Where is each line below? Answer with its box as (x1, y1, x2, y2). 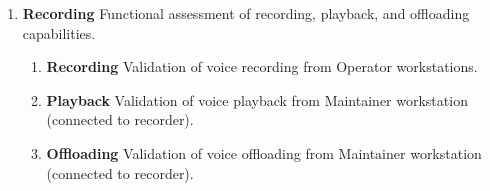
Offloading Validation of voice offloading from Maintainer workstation (46, 142, 482, 163)
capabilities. (22, 22, 96, 43)
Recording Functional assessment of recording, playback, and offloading (22, 3, 470, 23)
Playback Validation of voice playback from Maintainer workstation (46, 89, 468, 110)
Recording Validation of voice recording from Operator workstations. (46, 56, 478, 77)
